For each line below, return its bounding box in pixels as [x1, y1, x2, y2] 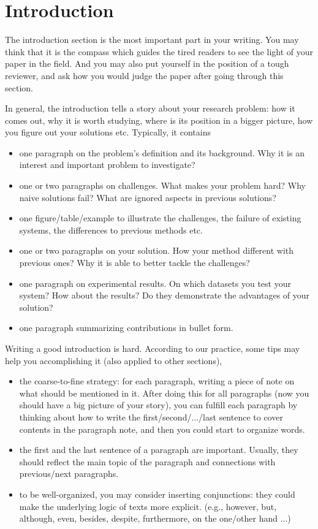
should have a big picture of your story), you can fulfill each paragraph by [19, 398, 298, 411]
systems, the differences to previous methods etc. [19, 223, 203, 236]
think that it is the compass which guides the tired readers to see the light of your [5, 45, 314, 58]
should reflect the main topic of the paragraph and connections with [19, 455, 276, 468]
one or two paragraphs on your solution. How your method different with [19, 244, 294, 257]
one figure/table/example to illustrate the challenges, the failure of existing [19, 211, 301, 224]
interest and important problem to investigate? [19, 158, 195, 171]
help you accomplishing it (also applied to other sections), [5, 354, 222, 367]
